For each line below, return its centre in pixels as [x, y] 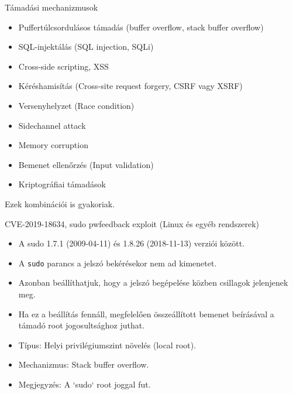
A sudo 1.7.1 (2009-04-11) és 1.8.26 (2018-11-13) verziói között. [132, 243]
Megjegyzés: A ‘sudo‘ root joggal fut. [85, 384]
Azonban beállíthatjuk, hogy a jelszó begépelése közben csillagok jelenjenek [153, 282]
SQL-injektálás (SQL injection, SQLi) [86, 47]
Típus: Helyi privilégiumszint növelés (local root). [107, 345]
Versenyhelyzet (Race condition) [76, 105]
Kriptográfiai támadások [62, 184]
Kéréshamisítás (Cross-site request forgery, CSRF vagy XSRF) [130, 86]
